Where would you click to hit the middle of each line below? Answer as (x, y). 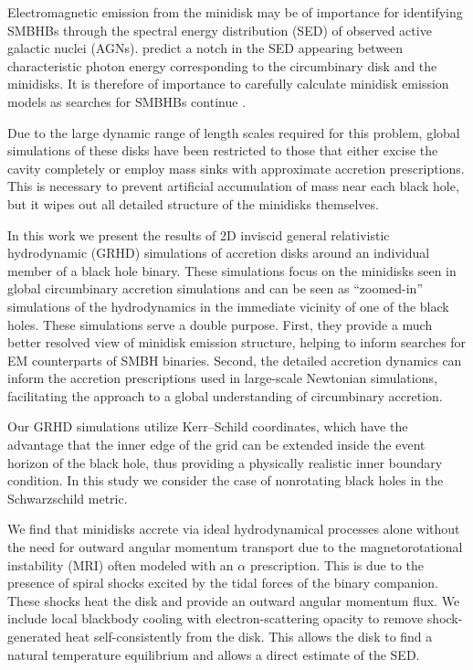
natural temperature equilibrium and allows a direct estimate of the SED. (214, 654)
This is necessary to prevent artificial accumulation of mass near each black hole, (233, 186)
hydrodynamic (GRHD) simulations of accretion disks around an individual (219, 253)
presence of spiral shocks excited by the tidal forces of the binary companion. (223, 583)
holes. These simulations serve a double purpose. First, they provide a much (220, 324)
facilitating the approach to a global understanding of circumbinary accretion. (225, 395)
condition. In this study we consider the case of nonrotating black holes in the (226, 480)
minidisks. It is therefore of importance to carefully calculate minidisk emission (228, 84)
